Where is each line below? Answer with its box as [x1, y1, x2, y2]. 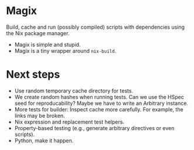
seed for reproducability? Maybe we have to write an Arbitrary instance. [14, 100, 189, 107]
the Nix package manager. [6, 29, 70, 36]
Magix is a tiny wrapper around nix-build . [14, 47, 117, 54]
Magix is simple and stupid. [14, 41, 81, 48]
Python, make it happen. [14, 137, 74, 144]
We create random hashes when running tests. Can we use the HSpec [14, 93, 185, 100]
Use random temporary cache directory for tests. [14, 87, 134, 94]
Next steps [6, 68, 60, 81]
